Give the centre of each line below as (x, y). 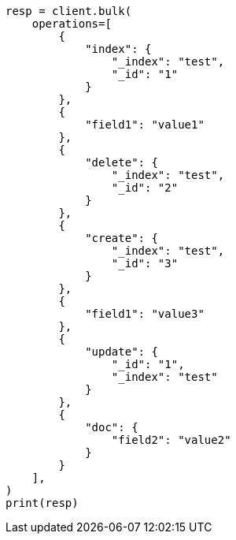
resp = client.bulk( (69, 11)
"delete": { (122, 162)
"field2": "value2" (171, 440)
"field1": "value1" (145, 125)
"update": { (122, 352)
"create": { (122, 238)
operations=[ (72, 24)
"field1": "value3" (145, 314)
